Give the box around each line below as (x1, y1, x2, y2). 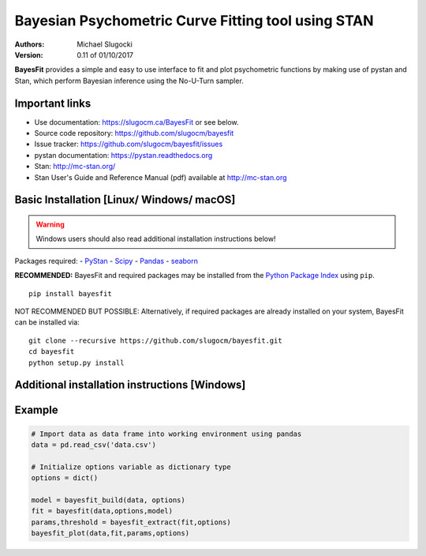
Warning (35, 220, 65, 229)
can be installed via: (14, 317, 80, 327)
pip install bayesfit (28, 289, 112, 298)
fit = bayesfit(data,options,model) (31, 506, 174, 516)
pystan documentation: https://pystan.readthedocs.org (34, 150, 213, 160)
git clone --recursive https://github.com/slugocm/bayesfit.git (28, 336, 283, 345)
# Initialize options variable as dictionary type (31, 462, 232, 471)
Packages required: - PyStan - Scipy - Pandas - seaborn (14, 256, 199, 265)
